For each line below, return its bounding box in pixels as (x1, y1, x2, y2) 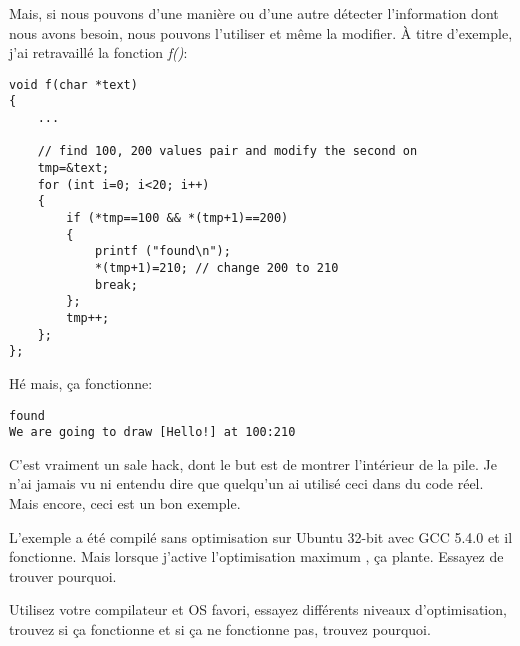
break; (94, 277, 138, 292)
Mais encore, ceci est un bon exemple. (9, 493, 241, 514)
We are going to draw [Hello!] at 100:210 (9, 425, 296, 440)
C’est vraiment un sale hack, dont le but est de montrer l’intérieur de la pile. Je (9, 453, 497, 474)
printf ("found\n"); (94, 244, 231, 259)
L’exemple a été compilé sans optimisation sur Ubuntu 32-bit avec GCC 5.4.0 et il (9, 526, 513, 547)
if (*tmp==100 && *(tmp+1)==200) (66, 211, 289, 226)
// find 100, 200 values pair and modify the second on (37, 144, 418, 159)
